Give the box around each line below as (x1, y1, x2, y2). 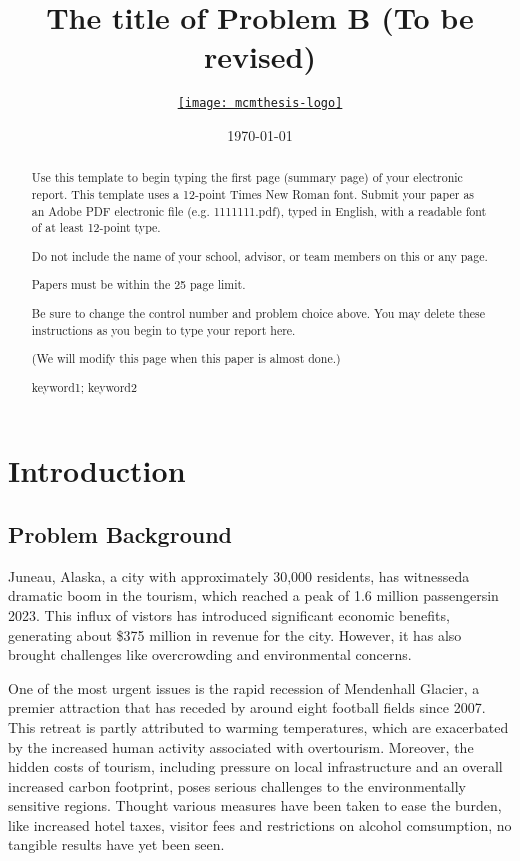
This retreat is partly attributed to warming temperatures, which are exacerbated (8, 716, 509, 737)
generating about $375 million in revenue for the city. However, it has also (8, 624, 462, 645)
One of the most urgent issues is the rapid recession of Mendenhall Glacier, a (8, 677, 480, 698)
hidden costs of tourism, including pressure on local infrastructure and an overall (8, 756, 503, 777)
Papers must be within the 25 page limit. (31, 276, 246, 293)
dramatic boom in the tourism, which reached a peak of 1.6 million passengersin (8, 585, 499, 606)
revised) (204, 36, 316, 77)
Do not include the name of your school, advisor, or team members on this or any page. (31, 247, 488, 264)
